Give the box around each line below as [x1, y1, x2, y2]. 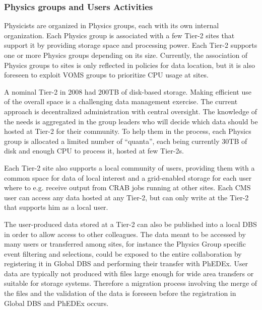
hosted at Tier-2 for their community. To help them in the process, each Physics [4, 126, 251, 136]
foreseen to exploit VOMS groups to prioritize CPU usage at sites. [4, 69, 209, 80]
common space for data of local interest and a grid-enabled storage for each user [4, 172, 252, 183]
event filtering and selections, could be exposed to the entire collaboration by [4, 248, 242, 259]
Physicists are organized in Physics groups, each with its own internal [4, 20, 219, 31]
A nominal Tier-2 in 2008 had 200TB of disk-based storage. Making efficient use [4, 86, 251, 97]
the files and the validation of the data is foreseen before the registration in [4, 288, 236, 298]
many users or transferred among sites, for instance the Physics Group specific [4, 239, 246, 249]
